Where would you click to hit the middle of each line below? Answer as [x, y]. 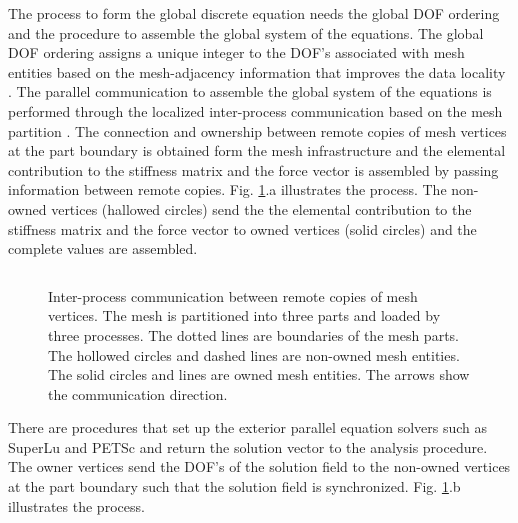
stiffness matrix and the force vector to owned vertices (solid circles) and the [242, 228]
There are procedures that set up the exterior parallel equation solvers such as [248, 427]
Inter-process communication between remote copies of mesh [233, 295]
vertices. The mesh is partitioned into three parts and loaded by [244, 315]
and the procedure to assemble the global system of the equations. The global [246, 32]
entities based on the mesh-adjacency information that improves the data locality [257, 71]
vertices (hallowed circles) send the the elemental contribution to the [261, 208]
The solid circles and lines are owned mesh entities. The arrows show [259, 374]
